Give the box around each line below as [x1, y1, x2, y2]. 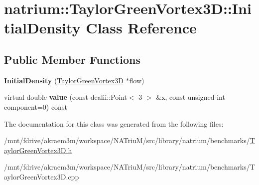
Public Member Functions [4, 51, 140, 67]
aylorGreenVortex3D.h [4, 145, 72, 155]
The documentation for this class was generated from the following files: [4, 118, 224, 129]
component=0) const [4, 101, 67, 112]
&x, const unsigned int [156, 92, 225, 102]
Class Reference [86, 17, 197, 38]
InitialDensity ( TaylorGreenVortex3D [4, 75, 124, 85]
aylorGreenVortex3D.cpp [4, 171, 79, 182]
